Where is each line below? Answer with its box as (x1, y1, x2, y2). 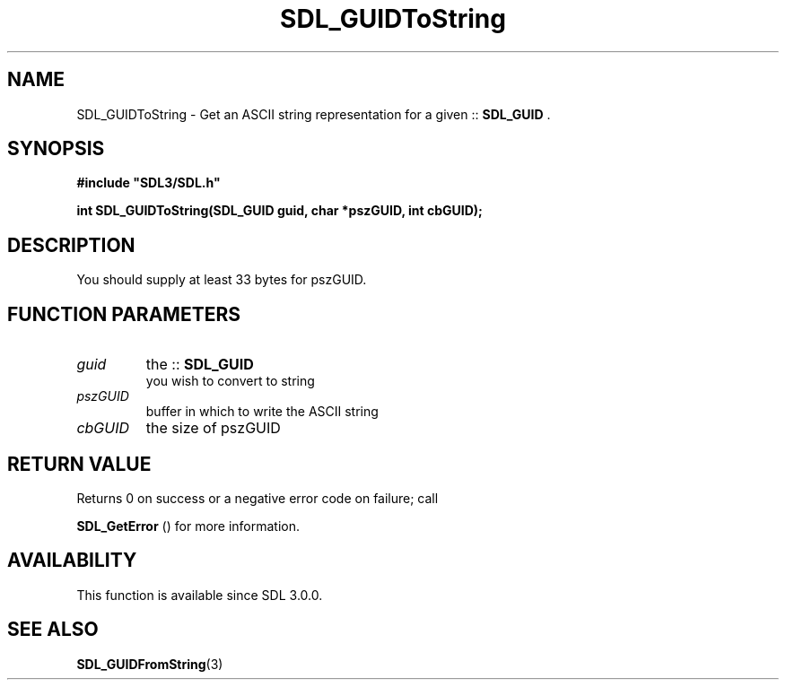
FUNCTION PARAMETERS (7, 302, 240, 326)
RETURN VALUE (7, 452, 152, 475)
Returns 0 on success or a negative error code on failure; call (76, 490, 439, 506)
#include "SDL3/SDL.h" (76, 175, 221, 191)
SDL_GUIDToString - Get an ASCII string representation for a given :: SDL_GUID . (76, 106, 551, 122)
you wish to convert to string (145, 373, 315, 389)
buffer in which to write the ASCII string (145, 404, 379, 420)
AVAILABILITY (7, 549, 137, 572)
